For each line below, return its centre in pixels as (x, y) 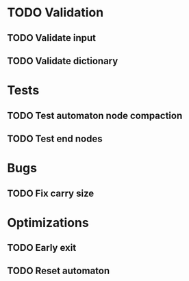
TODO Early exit (42, 248)
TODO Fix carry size (51, 193)
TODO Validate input (52, 38)
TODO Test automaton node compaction (95, 115)
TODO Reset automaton (59, 271)
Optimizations (48, 223)
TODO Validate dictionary (63, 61)
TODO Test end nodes (55, 138)
